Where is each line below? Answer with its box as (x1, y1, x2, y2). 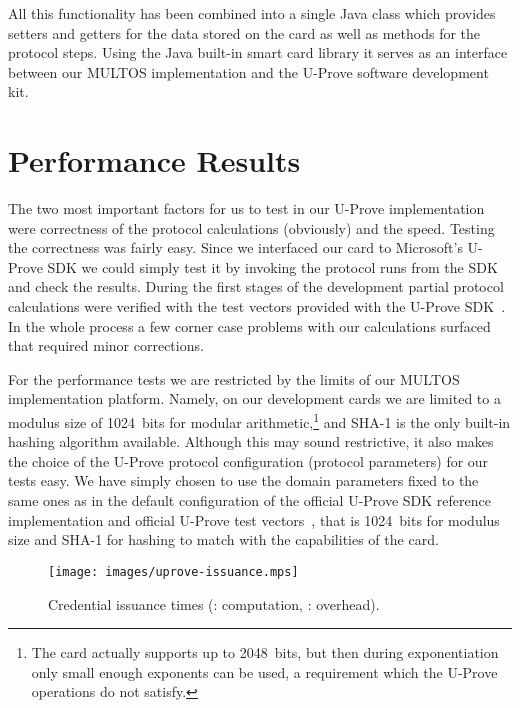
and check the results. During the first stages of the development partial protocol (8, 276, 504, 297)
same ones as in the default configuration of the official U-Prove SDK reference (8, 490, 491, 511)
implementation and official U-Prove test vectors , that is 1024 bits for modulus (8, 509, 500, 530)
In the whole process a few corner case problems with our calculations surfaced (8, 315, 491, 336)
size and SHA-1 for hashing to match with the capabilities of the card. (8, 529, 439, 550)
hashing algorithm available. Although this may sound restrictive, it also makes (8, 431, 494, 452)
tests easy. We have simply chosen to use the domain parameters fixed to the (8, 470, 479, 491)
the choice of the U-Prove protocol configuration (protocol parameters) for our (8, 450, 489, 471)
